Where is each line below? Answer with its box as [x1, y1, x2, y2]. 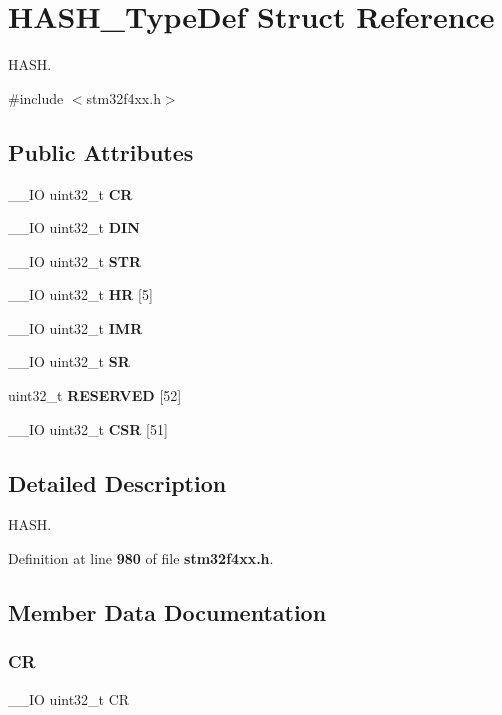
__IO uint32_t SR [8, 351, 130, 372]
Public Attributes [8, 136, 194, 167]
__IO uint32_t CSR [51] [8, 418, 168, 439]
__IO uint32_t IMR [8, 317, 143, 338]
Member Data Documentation [8, 597, 327, 628]
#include [8, 87, 64, 108]
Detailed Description [8, 467, 227, 498]
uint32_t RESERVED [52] [8, 385, 182, 406]
